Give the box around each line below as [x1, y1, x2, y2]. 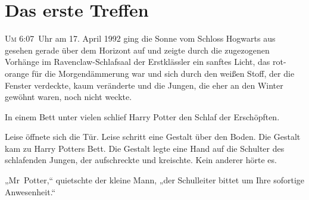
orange [5, 67, 29, 79]
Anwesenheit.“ [5, 185, 56, 198]
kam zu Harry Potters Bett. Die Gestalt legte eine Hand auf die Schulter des [5, 142, 285, 154]
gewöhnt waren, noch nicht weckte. [5, 90, 132, 103]
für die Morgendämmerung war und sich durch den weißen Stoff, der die [32, 67, 295, 79]
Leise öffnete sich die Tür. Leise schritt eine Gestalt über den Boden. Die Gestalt [5, 130, 301, 143]
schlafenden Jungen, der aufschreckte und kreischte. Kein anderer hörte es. [5, 154, 277, 166]
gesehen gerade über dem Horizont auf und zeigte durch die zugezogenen [5, 43, 270, 56]
